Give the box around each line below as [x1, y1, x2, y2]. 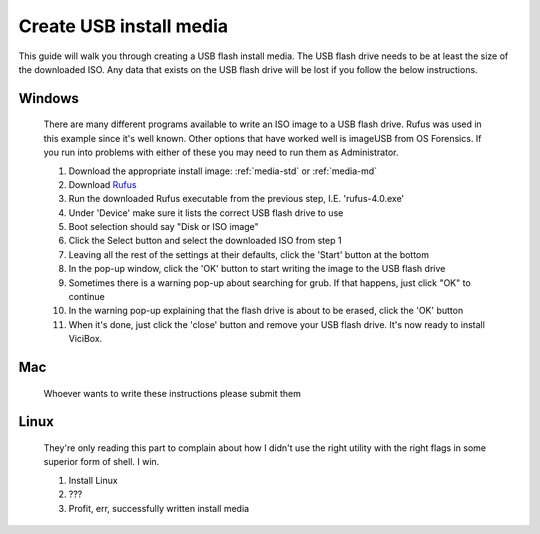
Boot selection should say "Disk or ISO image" [68, 221, 259, 233]
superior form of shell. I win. [43, 456, 160, 468]
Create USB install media [18, 15, 229, 37]
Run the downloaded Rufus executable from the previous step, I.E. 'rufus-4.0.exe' [68, 193, 405, 205]
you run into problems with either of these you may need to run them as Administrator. [43, 146, 399, 159]
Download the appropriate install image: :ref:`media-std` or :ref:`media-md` [68, 165, 378, 177]
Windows [18, 90, 79, 107]
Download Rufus [68, 178, 137, 190]
